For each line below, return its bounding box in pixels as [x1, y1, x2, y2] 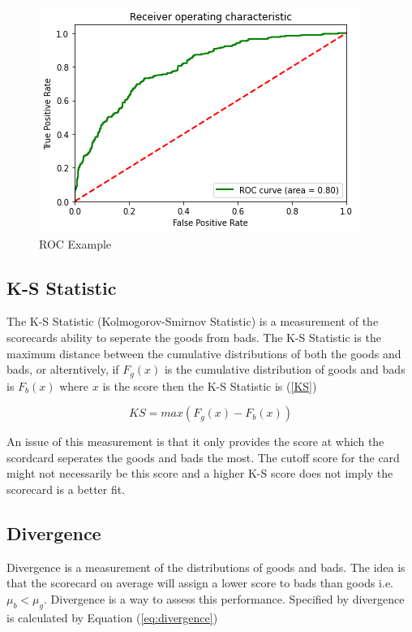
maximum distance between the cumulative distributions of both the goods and [6, 344, 401, 361]
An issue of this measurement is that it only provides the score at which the [6, 433, 384, 450]
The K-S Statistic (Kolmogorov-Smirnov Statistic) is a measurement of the [6, 313, 379, 330]
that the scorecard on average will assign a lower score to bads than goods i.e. [6, 574, 393, 591]
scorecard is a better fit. [6, 481, 126, 497]
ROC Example [39, 235, 112, 252]
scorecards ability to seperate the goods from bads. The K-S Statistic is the [6, 328, 381, 345]
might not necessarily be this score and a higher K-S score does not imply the [6, 465, 393, 482]
